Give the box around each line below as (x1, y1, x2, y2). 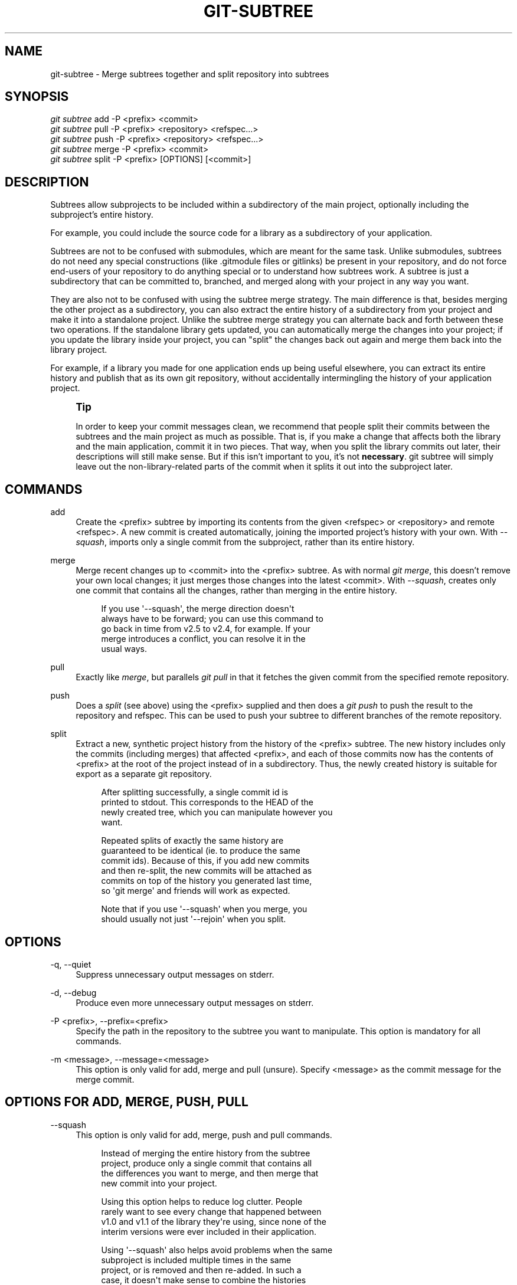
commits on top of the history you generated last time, (101, 876, 312, 886)
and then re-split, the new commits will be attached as (101, 866, 312, 876)
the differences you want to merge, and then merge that (101, 1168, 319, 1178)
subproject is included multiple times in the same (101, 1254, 292, 1265)
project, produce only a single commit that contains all (101, 1158, 312, 1168)
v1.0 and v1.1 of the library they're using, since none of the (101, 1216, 326, 1227)
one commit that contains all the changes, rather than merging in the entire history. (76, 585, 397, 596)
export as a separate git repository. (76, 769, 212, 779)
